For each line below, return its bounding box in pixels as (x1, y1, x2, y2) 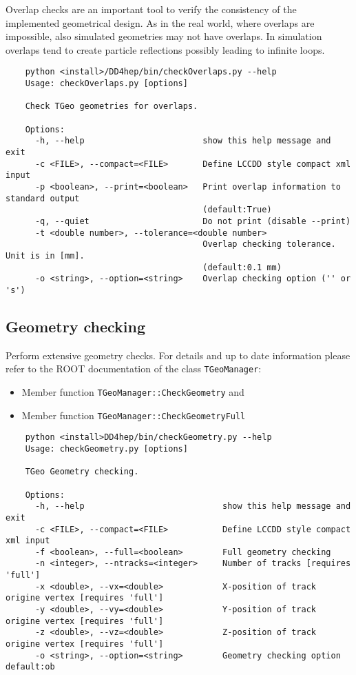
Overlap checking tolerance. (202, 239, 336, 250)
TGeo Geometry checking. (25, 467, 139, 477)
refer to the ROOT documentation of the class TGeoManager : (6, 361, 262, 376)
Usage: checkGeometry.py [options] (25, 443, 188, 454)
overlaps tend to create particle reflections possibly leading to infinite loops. (6, 42, 325, 57)
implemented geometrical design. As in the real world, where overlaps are (6, 15, 315, 30)
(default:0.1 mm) (202, 262, 282, 272)
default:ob (6, 662, 55, 672)
